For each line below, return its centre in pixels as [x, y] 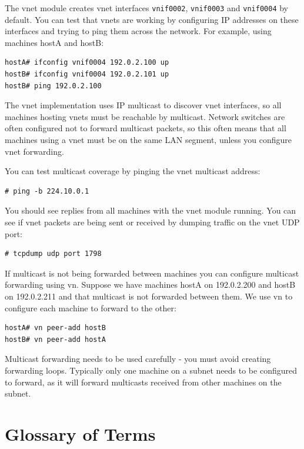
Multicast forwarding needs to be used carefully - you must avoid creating [138, 359]
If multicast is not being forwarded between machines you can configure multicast [152, 273]
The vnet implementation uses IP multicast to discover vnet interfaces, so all [143, 105]
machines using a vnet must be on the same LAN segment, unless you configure [148, 139]
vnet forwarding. [34, 151]
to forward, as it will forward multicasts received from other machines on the [143, 382]
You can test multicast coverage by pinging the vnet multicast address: [133, 171]
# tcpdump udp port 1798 [53, 254]
